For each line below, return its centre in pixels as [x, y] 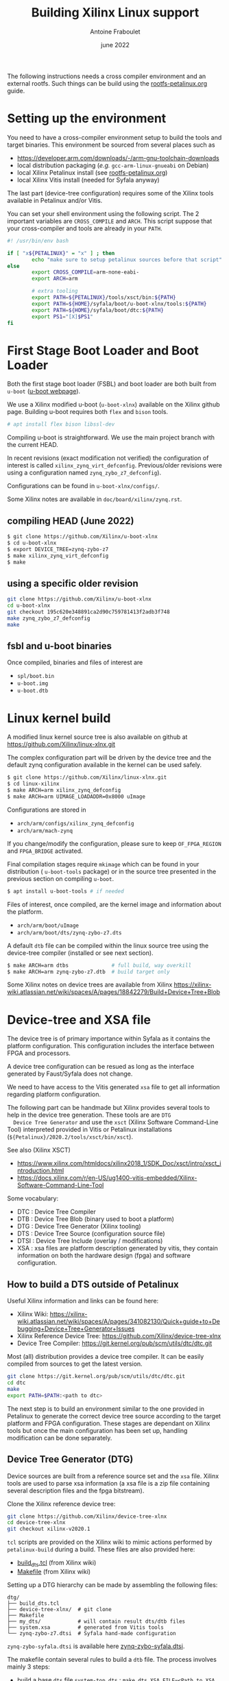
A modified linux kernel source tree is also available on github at [97, 737]
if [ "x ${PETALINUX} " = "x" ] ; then [61, 253]
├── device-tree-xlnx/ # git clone [59, 1609]
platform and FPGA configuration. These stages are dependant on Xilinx [109, 1423]
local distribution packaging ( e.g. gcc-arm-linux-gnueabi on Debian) [113, 165]
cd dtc [16, 1383]
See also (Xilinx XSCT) [39, 1150]
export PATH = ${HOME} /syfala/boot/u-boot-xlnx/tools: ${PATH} [119, 304]
